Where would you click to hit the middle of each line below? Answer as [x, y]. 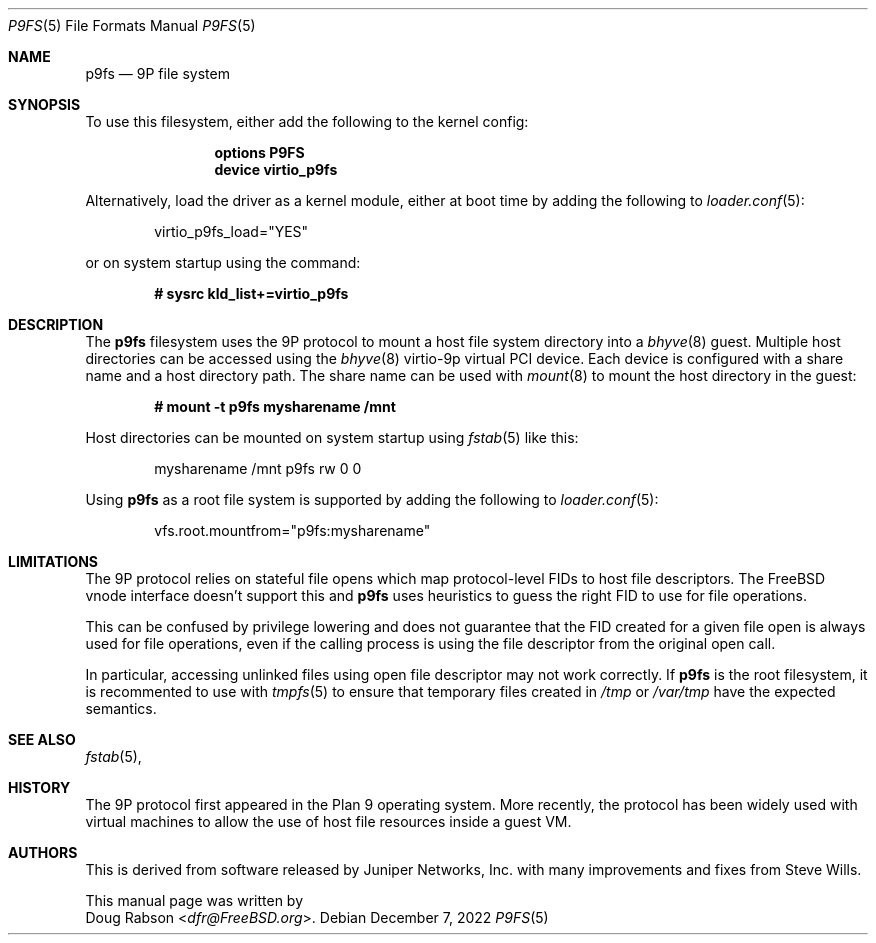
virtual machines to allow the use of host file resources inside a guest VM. [328, 821]
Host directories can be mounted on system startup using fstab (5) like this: [332, 437]
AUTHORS [43, 852]
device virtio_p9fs [276, 169]
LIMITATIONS [53, 561]
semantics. [121, 708]
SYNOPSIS [44, 104]
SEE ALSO [42, 739]
